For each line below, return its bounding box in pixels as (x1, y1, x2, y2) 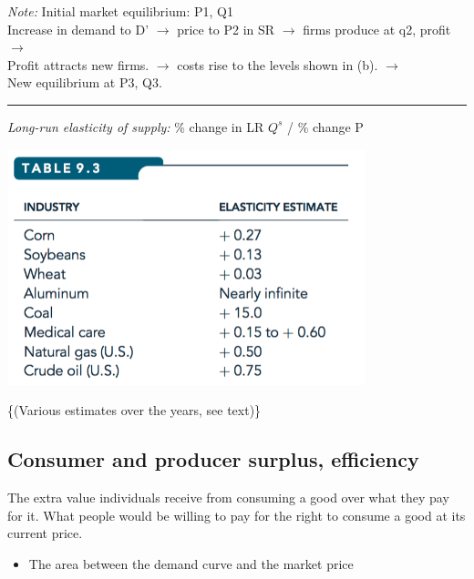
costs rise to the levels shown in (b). (177, 55, 378, 74)
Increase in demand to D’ (7, 19, 149, 38)
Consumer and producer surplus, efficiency (7, 445, 419, 473)
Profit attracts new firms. (7, 55, 149, 74)
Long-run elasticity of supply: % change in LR (7, 117, 264, 136)
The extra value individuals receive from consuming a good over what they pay (7, 488, 449, 507)
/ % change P (287, 117, 364, 136)
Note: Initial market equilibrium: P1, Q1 (7, 2, 233, 20)
